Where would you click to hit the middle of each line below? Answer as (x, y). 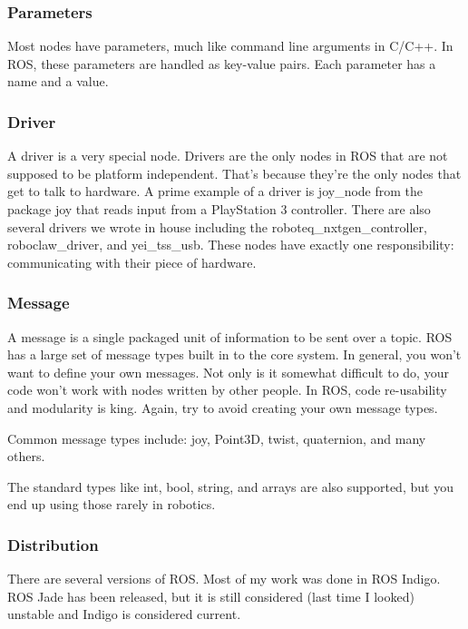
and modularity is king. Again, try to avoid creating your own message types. (223, 407)
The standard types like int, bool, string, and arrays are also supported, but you (230, 486)
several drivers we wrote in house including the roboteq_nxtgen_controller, (217, 226)
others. (26, 456)
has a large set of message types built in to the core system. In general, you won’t (234, 354)
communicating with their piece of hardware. (132, 262)
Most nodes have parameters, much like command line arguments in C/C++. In (230, 46)
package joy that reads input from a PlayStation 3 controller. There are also (219, 209)
